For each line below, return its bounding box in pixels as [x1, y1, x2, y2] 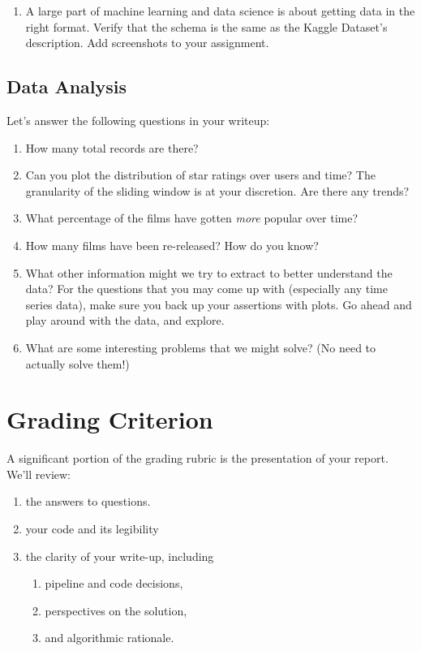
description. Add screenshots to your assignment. [25, 34, 269, 51]
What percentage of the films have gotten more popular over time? [25, 209, 359, 226]
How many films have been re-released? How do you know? [25, 236, 319, 253]
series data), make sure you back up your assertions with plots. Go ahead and [25, 295, 412, 313]
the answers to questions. [25, 493, 151, 510]
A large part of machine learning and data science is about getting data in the [25, 2, 415, 19]
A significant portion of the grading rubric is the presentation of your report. [6, 450, 389, 467]
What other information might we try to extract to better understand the [25, 264, 393, 281]
